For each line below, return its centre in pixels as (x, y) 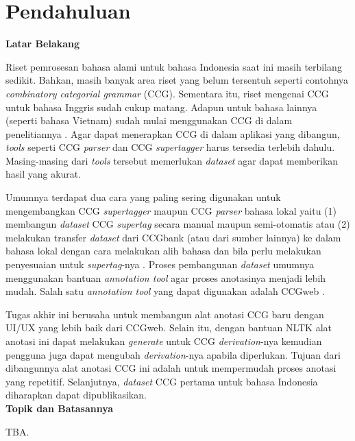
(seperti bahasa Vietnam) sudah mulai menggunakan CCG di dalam (149, 120)
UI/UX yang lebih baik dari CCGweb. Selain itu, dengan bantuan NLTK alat (169, 327)
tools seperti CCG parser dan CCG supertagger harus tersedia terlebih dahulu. (170, 147)
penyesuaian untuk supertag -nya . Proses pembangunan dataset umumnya (160, 264)
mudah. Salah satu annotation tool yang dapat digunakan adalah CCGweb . (165, 291)
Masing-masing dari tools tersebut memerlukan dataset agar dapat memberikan (172, 160)
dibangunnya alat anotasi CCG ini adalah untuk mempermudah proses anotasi (171, 368)
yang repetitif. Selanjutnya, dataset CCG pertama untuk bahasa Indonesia (162, 381)
